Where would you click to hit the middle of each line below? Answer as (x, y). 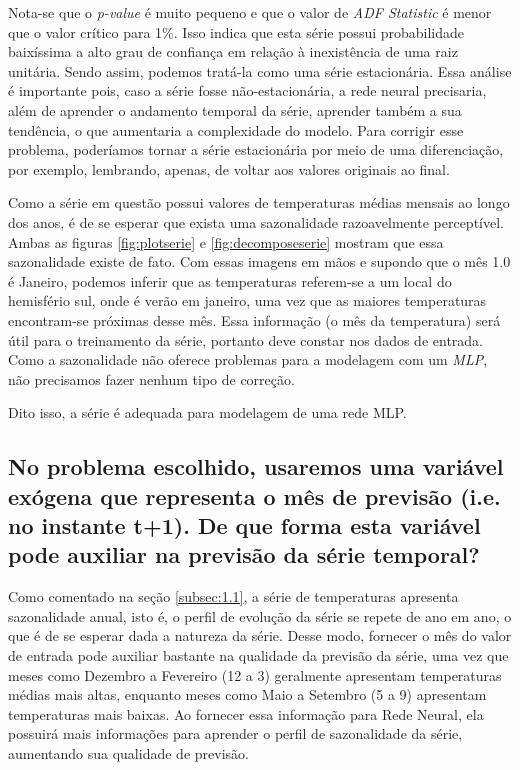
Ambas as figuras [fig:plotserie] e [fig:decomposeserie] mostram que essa (226, 241)
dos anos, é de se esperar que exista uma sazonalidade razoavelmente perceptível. (256, 221)
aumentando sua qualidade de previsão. (128, 753)
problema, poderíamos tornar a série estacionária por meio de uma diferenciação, (256, 149)
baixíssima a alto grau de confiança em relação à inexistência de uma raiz (233, 51)
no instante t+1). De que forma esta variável (244, 525)
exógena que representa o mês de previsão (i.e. (254, 495)
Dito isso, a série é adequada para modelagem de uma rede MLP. (207, 412)
